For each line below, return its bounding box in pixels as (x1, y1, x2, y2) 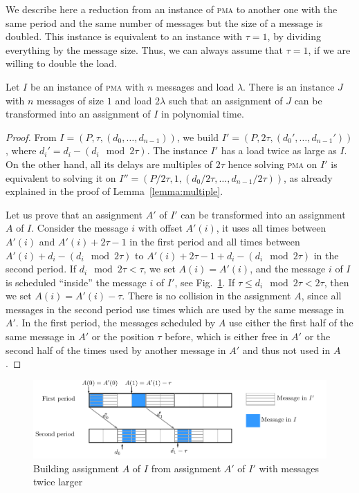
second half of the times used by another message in (6, 342, 226, 357)
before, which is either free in (165, 329, 288, 344)
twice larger (33, 474, 83, 489)
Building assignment (33, 461, 120, 475)
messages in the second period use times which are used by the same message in (6, 301, 344, 316)
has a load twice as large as (221, 143, 337, 158)
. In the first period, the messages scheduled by (15, 315, 216, 330)
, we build (176, 129, 219, 144)
